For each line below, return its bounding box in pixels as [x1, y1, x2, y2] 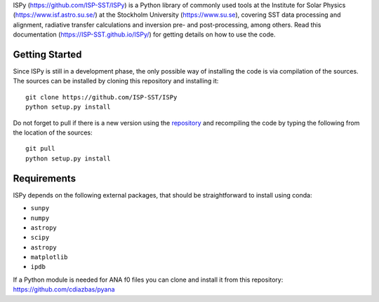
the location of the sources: [13, 128, 93, 137]
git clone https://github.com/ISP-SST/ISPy [25, 93, 178, 101]
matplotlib [30, 253, 68, 261]
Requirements [13, 172, 77, 184]
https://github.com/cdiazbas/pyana [13, 285, 115, 294]
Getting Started [13, 48, 82, 60]
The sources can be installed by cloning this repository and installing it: [13, 77, 219, 85]
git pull [25, 144, 55, 153]
